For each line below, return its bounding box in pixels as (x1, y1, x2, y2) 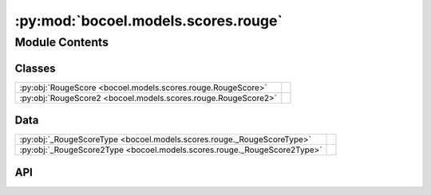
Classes (14, 61, 56, 75)
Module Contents (14, 35, 109, 49)
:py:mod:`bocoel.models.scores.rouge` (14, 12, 283, 29)
